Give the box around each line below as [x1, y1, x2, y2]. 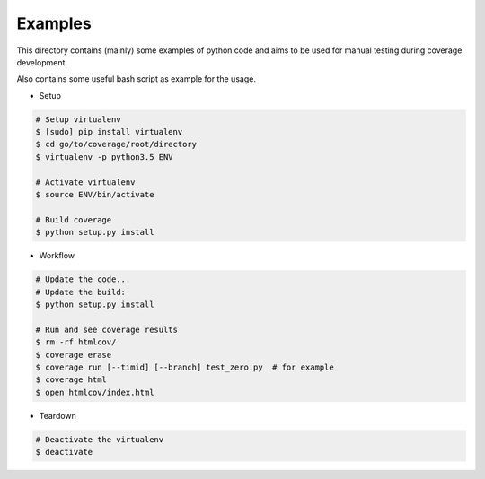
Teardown [39, 410, 76, 421]
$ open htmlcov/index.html [35, 387, 154, 397]
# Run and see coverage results [35, 324, 179, 335]
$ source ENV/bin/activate [35, 189, 154, 200]
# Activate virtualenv [35, 177, 136, 187]
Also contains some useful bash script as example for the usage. [16, 74, 256, 84]
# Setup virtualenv [35, 114, 121, 125]
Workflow [39, 250, 75, 261]
